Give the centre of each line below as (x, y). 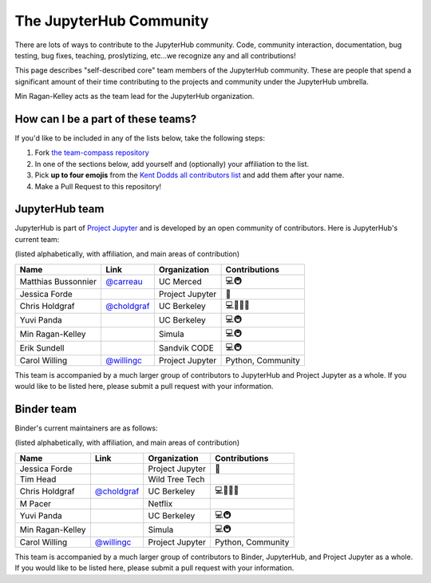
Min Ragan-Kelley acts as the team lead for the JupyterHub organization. (134, 97)
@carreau (124, 282)
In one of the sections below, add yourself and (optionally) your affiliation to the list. (172, 164)
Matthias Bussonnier (58, 282)
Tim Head (38, 479)
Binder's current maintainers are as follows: (86, 428)
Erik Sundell (42, 348)
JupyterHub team (59, 209)
